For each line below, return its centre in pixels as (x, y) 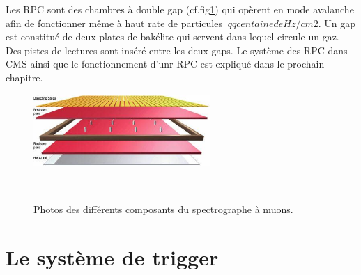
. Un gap (337, 23)
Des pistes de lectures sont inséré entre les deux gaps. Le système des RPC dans (177, 50)
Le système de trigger (112, 257)
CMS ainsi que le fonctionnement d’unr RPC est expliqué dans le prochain (165, 64)
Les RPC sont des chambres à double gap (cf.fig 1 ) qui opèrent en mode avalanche (180, 9)
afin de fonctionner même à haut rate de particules (114, 23)
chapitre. (24, 77)
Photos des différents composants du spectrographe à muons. (163, 209)
